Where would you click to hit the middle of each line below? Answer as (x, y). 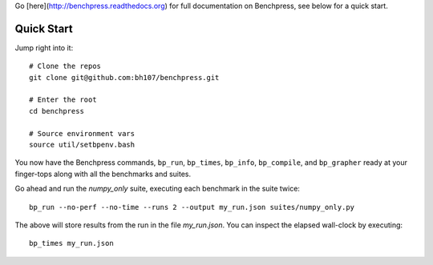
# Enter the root (63, 100)
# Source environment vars (82, 133)
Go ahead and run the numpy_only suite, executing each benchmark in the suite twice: (158, 189)
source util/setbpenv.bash (82, 145)
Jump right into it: (44, 47)
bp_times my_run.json (71, 243)
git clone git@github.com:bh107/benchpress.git (124, 77)
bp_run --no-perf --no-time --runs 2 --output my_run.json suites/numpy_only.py (192, 207)
